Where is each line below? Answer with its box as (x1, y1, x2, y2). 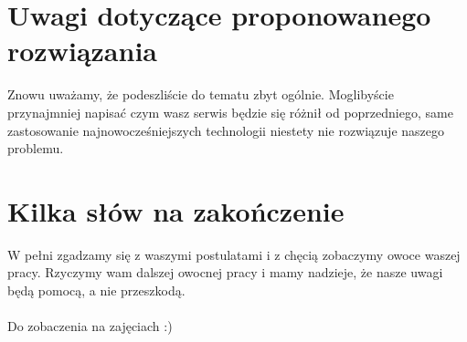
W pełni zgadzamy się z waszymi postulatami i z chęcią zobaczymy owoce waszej (7, 244, 461, 264)
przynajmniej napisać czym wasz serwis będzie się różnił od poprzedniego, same (7, 102, 453, 121)
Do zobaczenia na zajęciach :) (7, 316, 173, 336)
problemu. (7, 139, 64, 158)
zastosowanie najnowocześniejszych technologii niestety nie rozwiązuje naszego (7, 120, 444, 140)
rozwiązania (7, 32, 157, 69)
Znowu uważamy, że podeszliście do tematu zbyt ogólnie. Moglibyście (7, 85, 394, 104)
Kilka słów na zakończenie (7, 192, 345, 229)
